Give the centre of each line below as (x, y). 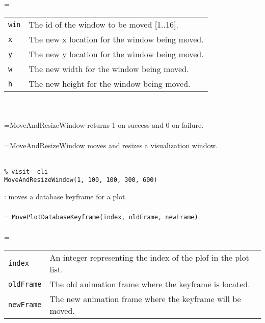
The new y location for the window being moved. (116, 54)
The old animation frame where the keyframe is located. (150, 284)
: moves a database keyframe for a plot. (66, 197)
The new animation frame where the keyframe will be (145, 299)
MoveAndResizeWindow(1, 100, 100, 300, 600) (81, 180)
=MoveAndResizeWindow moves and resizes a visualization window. (111, 145)
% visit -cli (26, 171)
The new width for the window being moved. (109, 69)
